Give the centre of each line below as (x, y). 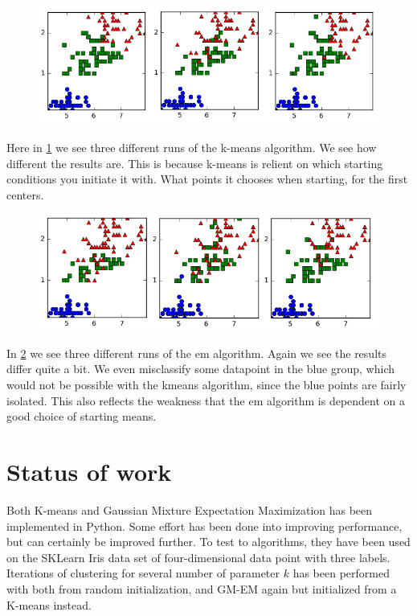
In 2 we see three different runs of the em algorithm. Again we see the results (196, 353)
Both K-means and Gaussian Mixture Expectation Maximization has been (190, 509)
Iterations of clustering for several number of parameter (143, 573)
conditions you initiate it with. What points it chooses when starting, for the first (207, 179)
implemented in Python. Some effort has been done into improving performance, (204, 526)
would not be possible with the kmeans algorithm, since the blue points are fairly (206, 385)
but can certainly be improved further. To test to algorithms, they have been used (208, 542)
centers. (25, 194)
